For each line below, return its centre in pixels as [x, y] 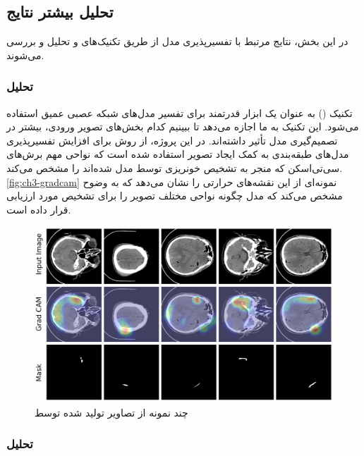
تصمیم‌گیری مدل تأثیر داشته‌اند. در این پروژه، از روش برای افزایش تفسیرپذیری [172, 140]
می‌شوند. [25, 55]
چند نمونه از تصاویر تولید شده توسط [111, 412]
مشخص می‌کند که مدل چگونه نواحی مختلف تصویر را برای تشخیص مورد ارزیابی [175, 196]
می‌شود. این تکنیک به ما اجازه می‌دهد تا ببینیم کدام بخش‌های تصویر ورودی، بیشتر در [183, 127]
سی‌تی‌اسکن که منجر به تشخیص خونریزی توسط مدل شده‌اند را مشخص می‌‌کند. [175, 167]
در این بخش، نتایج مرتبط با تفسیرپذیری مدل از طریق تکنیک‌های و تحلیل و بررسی [177, 41]
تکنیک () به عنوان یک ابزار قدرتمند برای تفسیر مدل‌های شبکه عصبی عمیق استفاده [180, 112]
